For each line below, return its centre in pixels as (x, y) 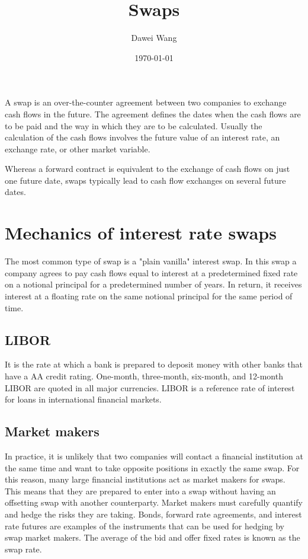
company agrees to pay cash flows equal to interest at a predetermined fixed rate (151, 272)
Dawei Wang (154, 38)
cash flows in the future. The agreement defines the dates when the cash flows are (153, 114)
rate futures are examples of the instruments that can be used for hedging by (145, 526)
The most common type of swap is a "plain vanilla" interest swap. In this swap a (151, 261)
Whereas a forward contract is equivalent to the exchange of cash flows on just (147, 169)
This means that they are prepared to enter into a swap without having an (140, 491)
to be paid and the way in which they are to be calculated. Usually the (134, 125)
